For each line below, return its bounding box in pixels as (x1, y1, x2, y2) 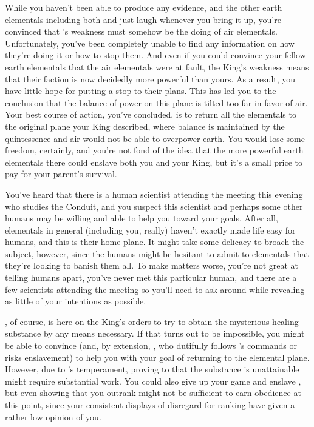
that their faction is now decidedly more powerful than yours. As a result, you (5, 72, 296, 85)
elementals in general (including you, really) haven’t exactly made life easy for (5, 223, 296, 236)
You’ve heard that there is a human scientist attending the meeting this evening (5, 187, 303, 200)
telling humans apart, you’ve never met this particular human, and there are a (5, 271, 297, 284)
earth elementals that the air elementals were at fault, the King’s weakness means (5, 60, 309, 73)
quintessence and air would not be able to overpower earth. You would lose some (5, 132, 305, 144)
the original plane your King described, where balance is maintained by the (5, 119, 285, 132)
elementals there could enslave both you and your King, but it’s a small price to (5, 155, 303, 168)
